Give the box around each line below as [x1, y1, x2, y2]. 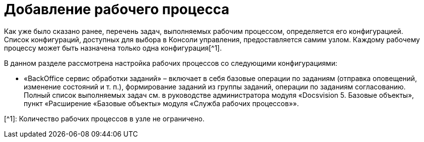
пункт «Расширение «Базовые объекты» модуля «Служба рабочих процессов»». [24, 99, 299, 108]
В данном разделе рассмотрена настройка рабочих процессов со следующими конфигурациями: [4, 58, 338, 67]
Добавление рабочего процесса [4, 1, 229, 18]
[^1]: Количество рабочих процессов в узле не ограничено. [4, 114, 205, 123]
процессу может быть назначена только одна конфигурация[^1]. [4, 43, 222, 52]
